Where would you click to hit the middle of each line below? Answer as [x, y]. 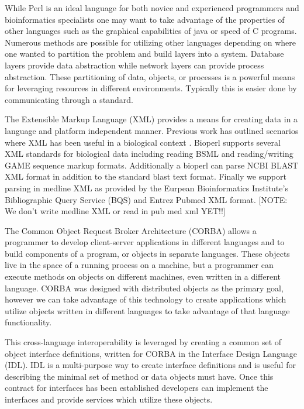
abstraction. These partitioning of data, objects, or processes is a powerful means [150, 76]
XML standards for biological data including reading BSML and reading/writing [149, 154]
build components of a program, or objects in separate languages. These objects [147, 253]
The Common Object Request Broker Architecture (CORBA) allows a [131, 230]
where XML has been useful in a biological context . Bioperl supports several [143, 142]
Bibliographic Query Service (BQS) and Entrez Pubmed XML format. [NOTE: [146, 199]
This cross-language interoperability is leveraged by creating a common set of [143, 342]
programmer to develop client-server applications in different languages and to [145, 242]
